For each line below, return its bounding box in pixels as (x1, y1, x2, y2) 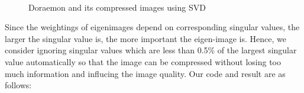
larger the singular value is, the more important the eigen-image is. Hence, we (5, 32, 286, 44)
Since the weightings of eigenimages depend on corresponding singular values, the (5, 21, 300, 33)
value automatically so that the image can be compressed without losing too (5, 55, 281, 68)
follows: (5, 79, 32, 91)
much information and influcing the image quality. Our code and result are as (5, 67, 286, 79)
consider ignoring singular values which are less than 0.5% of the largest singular (5, 44, 297, 56)
